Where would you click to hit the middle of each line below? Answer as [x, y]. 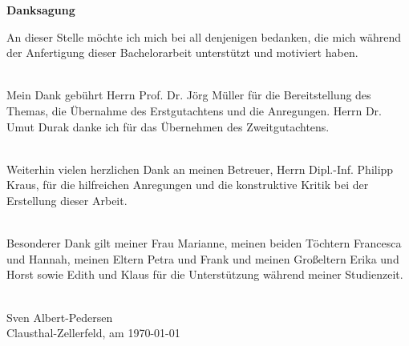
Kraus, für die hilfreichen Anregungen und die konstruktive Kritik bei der [188, 185]
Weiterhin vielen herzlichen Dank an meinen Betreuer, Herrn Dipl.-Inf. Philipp [200, 169]
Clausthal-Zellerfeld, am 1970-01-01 [93, 333]
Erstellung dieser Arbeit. [67, 200]
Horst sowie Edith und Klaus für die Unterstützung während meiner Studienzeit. [205, 274]
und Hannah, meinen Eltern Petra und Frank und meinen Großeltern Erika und [203, 258]
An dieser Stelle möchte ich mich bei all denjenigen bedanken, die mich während [204, 36]
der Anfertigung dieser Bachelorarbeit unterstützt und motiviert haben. [182, 52]
